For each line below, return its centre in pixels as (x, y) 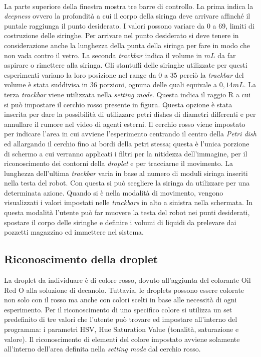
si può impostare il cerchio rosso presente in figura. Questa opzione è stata (118, 104)
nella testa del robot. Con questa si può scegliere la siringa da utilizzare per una (127, 183)
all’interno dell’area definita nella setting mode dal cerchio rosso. (102, 349)
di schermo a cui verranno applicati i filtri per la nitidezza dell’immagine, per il (126, 153)
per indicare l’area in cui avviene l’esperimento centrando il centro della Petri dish (130, 134)
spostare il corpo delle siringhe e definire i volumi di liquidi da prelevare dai (120, 222)
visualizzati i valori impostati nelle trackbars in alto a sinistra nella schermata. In (128, 202)
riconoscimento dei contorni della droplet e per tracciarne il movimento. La (119, 163)
